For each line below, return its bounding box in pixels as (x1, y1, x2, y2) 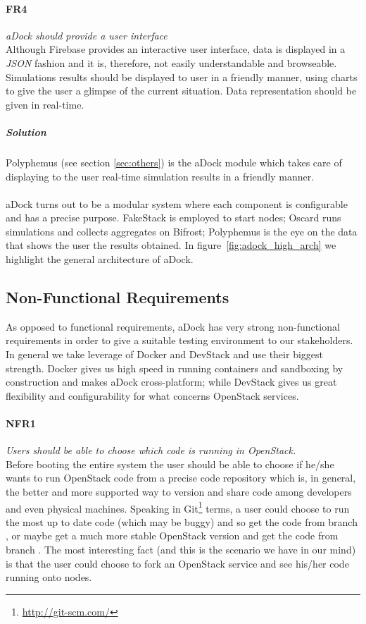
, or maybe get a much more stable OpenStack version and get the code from (6, 528, 339, 543)
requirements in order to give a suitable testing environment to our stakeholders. (6, 333, 353, 348)
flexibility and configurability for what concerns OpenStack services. (6, 388, 299, 403)
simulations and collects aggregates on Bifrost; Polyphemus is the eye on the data (6, 224, 358, 238)
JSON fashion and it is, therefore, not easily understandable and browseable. (6, 55, 337, 70)
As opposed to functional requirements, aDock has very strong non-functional (6, 319, 340, 334)
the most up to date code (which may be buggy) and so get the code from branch (6, 514, 358, 529)
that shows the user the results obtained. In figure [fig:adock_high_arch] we (6, 238, 336, 252)
